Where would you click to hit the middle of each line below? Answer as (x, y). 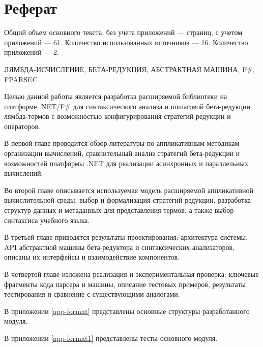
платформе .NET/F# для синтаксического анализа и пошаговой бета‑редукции (127, 106)
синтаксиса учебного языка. (47, 220)
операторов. (22, 126)
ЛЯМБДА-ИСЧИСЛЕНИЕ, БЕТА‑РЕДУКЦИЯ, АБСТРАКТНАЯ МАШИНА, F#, (129, 69)
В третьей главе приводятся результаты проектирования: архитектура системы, (126, 237)
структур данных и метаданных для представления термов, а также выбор (119, 210)
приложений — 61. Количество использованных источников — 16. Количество (126, 42)
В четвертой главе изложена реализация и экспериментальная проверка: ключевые (131, 274)
